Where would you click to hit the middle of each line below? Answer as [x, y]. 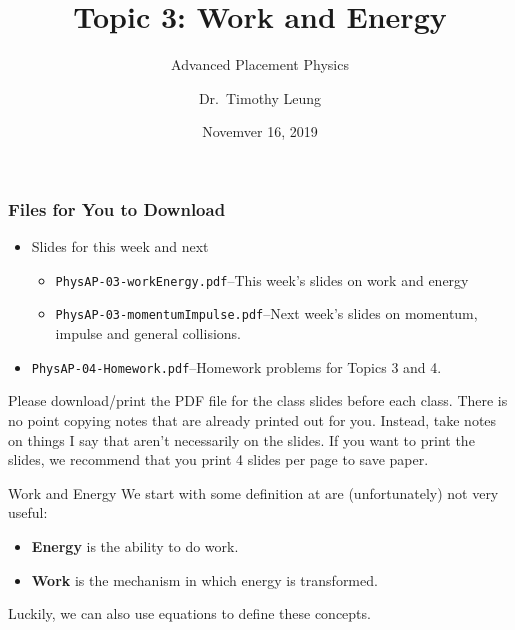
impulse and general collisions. [148, 333]
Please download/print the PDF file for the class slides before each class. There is [258, 400]
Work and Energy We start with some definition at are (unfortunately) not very [253, 492]
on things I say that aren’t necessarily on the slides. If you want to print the [241, 439]
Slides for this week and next [120, 246]
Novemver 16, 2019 [260, 131]
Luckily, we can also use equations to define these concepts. [189, 613]
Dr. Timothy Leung [260, 97]
